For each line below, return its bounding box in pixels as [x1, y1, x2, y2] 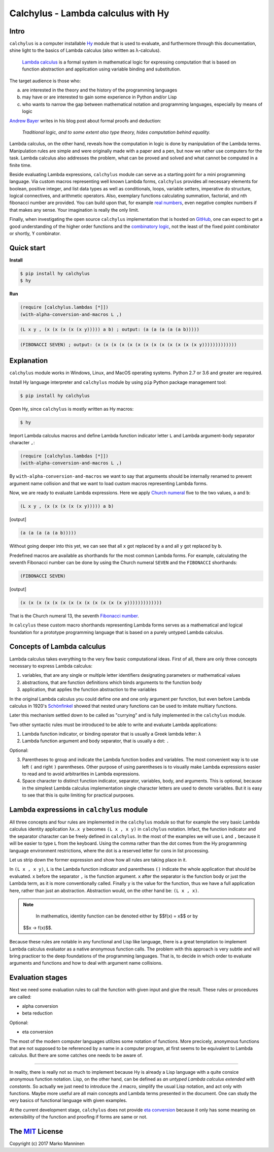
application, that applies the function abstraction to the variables [22, 686, 157, 693]
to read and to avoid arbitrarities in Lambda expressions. [22, 771, 140, 777]
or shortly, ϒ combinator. [9, 231, 61, 237]
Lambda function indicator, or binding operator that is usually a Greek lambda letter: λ [22, 731, 201, 737]
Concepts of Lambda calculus [9, 642, 106, 651]
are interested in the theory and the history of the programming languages [22, 87, 178, 93]
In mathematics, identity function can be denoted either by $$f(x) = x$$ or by [36, 913, 198, 919]
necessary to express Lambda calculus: [9, 663, 93, 669]
